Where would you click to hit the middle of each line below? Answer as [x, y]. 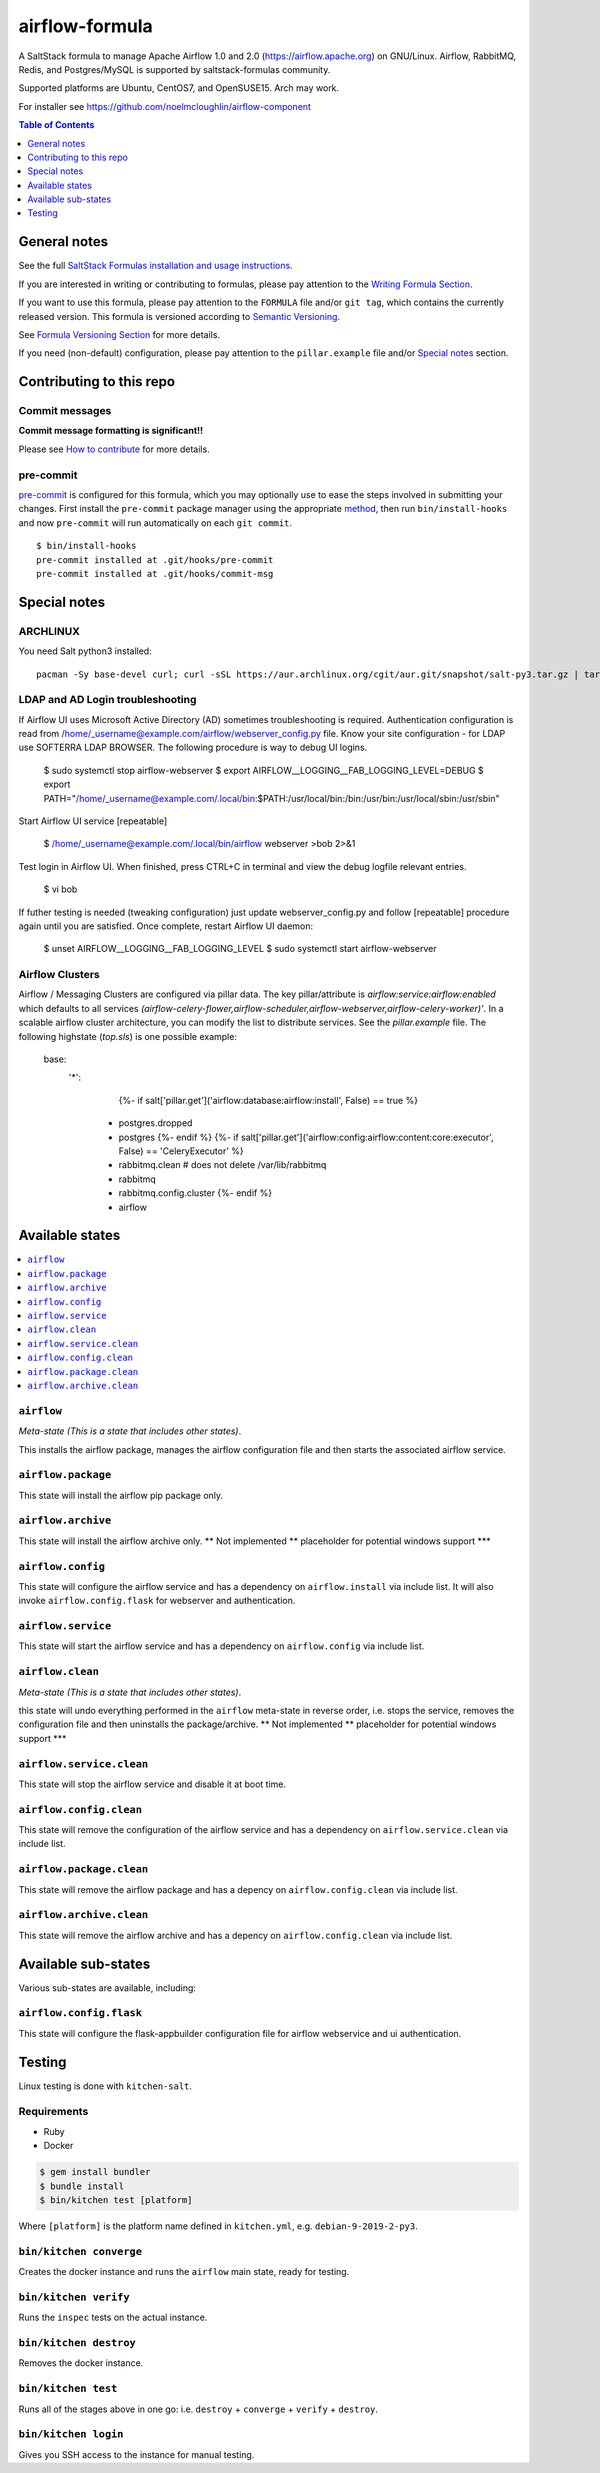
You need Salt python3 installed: [85, 651]
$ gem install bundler [95, 2172]
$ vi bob [60, 889]
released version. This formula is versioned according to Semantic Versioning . [179, 316]
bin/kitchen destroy [77, 2342]
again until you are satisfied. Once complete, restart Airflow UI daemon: [166, 926]
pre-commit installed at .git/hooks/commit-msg [155, 573]
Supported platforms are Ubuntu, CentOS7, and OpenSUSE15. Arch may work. [179, 88]
